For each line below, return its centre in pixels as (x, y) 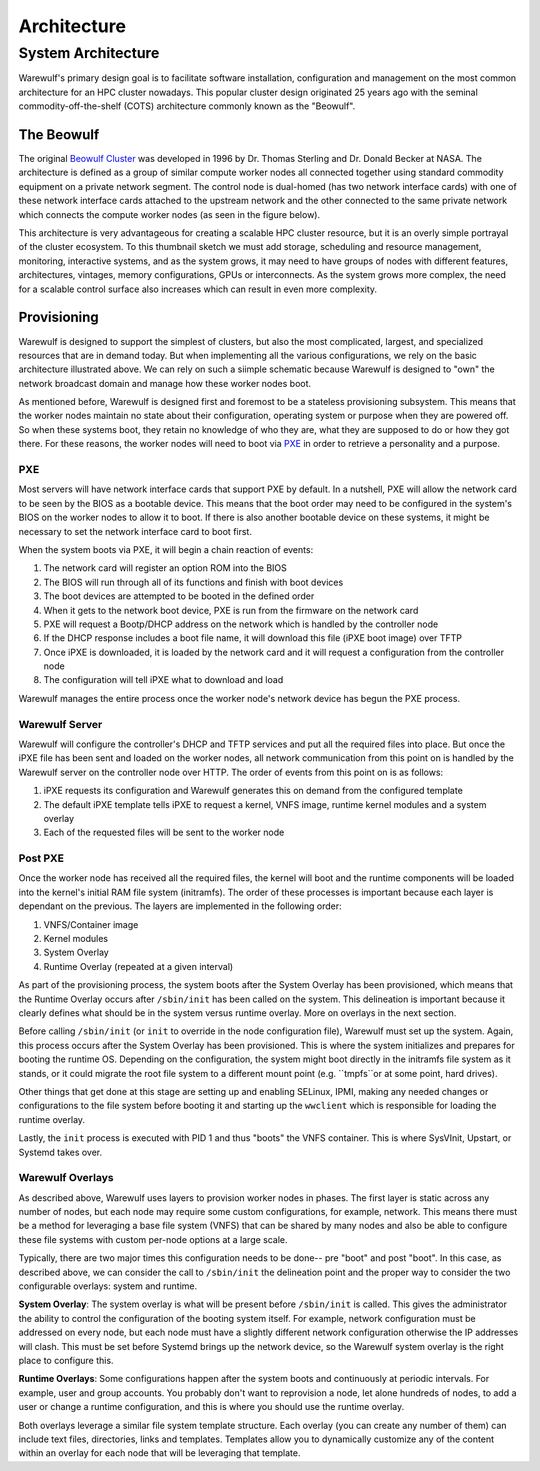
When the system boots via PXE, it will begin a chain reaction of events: (166, 549)
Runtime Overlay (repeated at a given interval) (138, 966)
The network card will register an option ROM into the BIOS (165, 568)
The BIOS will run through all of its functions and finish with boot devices (193, 582)
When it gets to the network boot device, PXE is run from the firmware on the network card (231, 610)
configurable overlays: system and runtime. (108, 1286)
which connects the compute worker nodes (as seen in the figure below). (169, 214)
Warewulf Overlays (66, 1178)
